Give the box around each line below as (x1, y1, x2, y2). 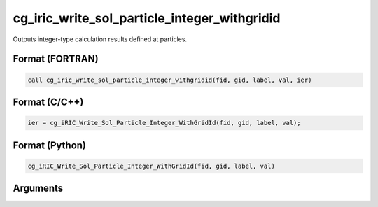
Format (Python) (13, 139, 87, 151)
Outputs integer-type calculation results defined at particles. (13, 35, 188, 43)
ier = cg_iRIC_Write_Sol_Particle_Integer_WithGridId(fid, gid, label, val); (27, 119, 301, 127)
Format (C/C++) (13, 96, 84, 108)
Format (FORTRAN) (13, 53, 99, 65)
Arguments (13, 183, 64, 194)
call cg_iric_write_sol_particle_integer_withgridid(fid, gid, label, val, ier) (27, 76, 312, 84)
